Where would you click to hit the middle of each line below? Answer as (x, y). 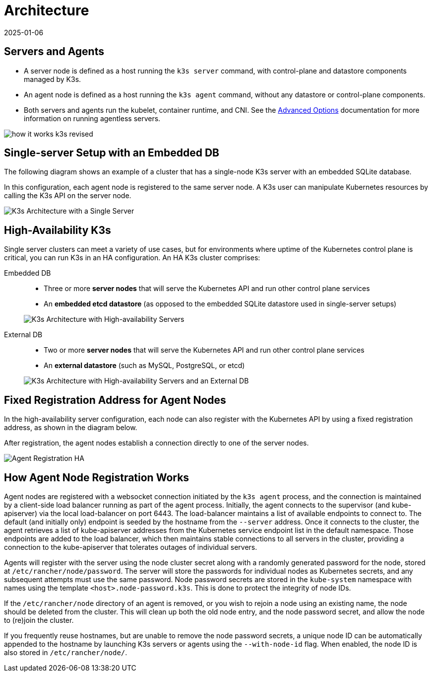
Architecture (47, 10)
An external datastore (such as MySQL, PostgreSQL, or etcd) (144, 366)
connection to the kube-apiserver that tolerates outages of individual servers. (131, 547)
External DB (23, 335)
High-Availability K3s (58, 230)
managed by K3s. (53, 79)
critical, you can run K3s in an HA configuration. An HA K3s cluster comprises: (132, 258)
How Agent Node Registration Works (97, 477)
